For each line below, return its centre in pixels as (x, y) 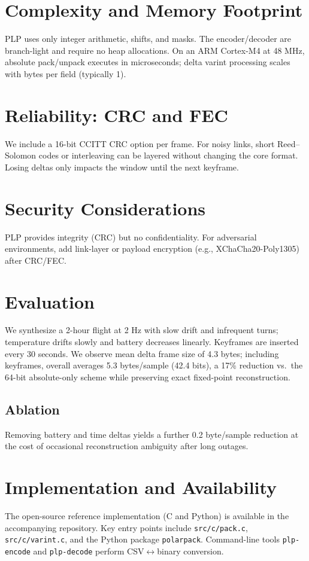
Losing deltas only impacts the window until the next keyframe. (122, 167)
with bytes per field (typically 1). (66, 73)
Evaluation (50, 301)
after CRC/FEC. (36, 260)
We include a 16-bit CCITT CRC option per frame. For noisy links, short (140, 143)
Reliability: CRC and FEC (116, 115)
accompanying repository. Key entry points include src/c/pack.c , (126, 527)
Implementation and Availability (141, 487)
